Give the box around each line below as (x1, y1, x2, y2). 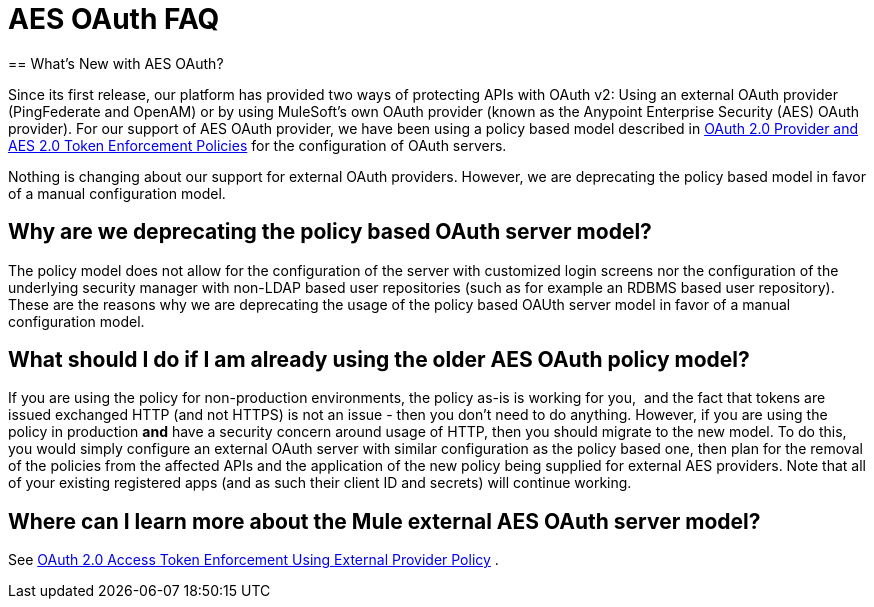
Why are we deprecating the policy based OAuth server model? (8, 219, 652, 245)
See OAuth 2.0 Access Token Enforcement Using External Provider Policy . (8, 551, 499, 569)
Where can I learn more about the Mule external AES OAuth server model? (8, 508, 761, 534)
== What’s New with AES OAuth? (8, 54, 224, 72)
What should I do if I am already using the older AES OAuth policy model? (8, 347, 750, 373)
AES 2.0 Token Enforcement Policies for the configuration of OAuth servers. (8, 136, 507, 154)
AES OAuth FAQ (8, 2, 220, 36)
